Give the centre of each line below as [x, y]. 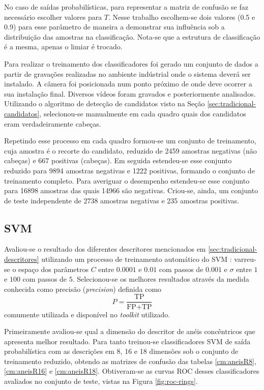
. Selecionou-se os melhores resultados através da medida [161, 279]
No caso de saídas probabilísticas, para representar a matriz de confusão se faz [126, 7]
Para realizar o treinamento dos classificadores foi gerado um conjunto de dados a [131, 63]
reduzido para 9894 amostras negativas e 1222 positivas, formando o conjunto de [129, 170]
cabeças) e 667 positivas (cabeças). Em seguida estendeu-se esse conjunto [118, 160]
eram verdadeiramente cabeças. [53, 123]
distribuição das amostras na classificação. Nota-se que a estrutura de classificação [132, 36]
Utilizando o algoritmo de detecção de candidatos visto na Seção [105, 103]
